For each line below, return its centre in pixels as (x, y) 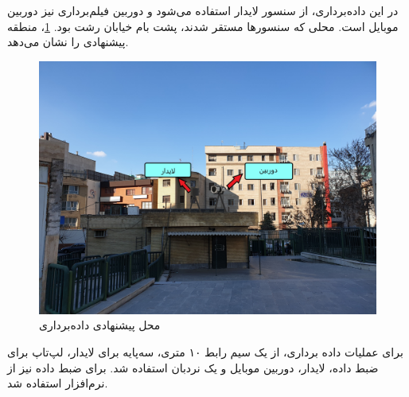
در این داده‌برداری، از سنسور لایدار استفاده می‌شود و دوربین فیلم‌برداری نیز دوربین (203, 10)
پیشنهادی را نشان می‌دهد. (68, 42)
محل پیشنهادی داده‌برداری (100, 325)
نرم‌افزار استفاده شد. (58, 383)
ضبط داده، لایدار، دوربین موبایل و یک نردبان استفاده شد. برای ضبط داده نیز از (193, 367)
